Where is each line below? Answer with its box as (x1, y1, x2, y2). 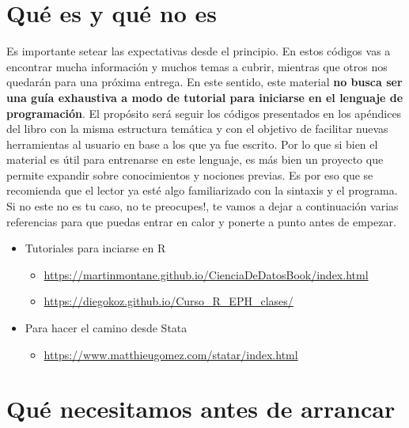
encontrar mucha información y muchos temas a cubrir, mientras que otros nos (6, 58, 388, 74)
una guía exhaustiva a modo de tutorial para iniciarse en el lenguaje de (6, 89, 403, 105)
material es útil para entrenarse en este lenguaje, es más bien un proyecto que (6, 151, 384, 168)
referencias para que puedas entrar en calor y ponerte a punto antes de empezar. (6, 213, 396, 229)
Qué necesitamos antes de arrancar (6, 392, 396, 425)
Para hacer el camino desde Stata (25, 320, 187, 336)
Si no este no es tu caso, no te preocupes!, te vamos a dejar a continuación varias (6, 198, 399, 214)
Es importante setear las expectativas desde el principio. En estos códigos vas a (6, 43, 391, 59)
